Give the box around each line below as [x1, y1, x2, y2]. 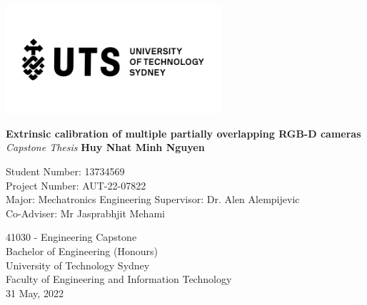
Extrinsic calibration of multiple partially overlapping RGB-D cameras [6, 125, 361, 140]
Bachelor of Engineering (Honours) [6, 243, 158, 258]
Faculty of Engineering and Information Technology [6, 272, 232, 286]
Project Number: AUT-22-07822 [6, 177, 146, 192]
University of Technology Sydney [6, 257, 150, 272]
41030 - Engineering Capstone [6, 229, 137, 244]
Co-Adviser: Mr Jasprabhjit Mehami [6, 205, 165, 220]
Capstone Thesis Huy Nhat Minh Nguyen [6, 140, 205, 155]
